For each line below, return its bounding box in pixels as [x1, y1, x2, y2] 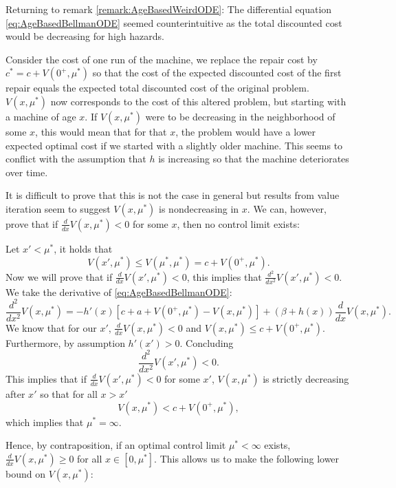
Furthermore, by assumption [5, 335, 125, 350]
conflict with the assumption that [5, 151, 146, 166]
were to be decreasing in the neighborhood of [145, 109, 335, 123]
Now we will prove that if [5, 269, 113, 284]
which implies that [5, 414, 84, 429]
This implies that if [5, 371, 87, 385]
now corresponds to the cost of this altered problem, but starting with [50, 94, 346, 108]
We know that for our [5, 320, 97, 335]
